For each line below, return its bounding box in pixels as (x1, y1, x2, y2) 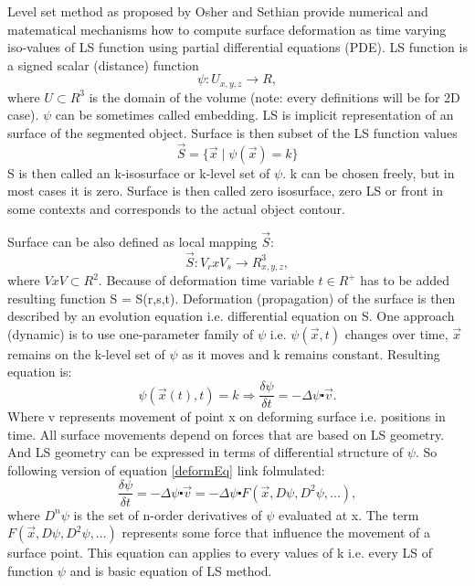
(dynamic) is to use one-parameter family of (7, 324, 254, 343)
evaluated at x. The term (279, 505, 419, 524)
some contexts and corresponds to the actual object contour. (7, 199, 345, 218)
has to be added (360, 271, 450, 290)
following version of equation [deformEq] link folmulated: (7, 460, 325, 479)
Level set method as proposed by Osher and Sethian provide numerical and (7, 2, 428, 20)
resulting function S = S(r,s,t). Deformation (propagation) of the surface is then (7, 288, 456, 307)
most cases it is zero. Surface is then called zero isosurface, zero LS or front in (7, 181, 443, 200)
